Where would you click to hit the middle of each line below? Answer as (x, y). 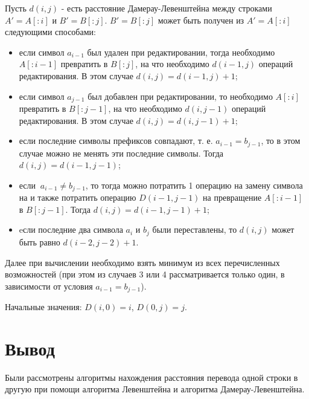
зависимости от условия (49, 286)
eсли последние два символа (71, 229)
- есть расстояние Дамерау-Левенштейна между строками (167, 8)
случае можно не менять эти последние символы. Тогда (121, 153)
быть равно (40, 242)
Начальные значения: (43, 307)
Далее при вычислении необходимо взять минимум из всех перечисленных (142, 262)
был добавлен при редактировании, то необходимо (180, 96)
